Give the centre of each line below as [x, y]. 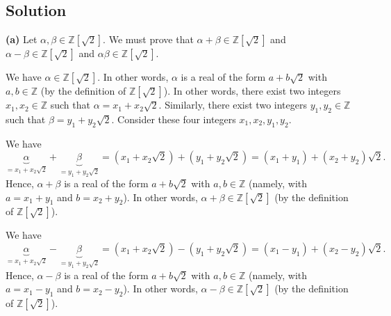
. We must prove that [148, 39]
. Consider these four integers [174, 119]
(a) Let [22, 39]
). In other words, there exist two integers [252, 91]
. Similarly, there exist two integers [233, 105]
